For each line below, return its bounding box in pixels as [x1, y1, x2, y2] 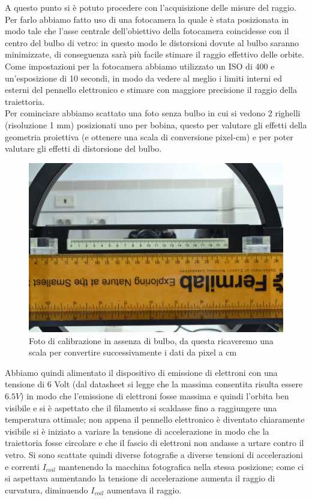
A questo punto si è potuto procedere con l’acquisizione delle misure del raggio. [5, 1, 296, 13]
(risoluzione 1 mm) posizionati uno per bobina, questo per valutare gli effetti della [5, 118, 307, 131]
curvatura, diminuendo [5, 483, 88, 496]
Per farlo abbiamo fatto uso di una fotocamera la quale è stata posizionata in [5, 13, 289, 25]
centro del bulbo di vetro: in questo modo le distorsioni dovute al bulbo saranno [5, 36, 299, 49]
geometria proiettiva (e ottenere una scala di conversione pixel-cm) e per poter [5, 130, 293, 143]
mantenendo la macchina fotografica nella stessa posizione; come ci [58, 460, 304, 472]
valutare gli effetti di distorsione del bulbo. [5, 142, 162, 155]
